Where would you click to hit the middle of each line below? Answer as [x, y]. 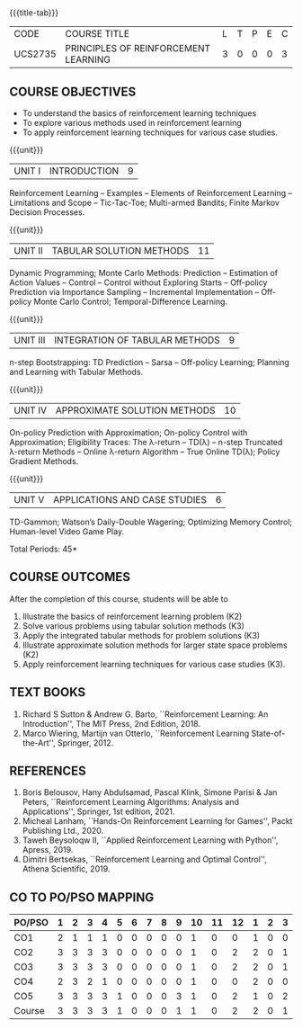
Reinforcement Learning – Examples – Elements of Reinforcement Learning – [151, 193]
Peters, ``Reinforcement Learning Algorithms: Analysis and [131, 802]
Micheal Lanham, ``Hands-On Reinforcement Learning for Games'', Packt [157, 821]
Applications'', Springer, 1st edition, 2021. [98, 811]
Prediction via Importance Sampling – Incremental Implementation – [134, 292]
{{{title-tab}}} [34, 13]
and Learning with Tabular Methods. [76, 372]
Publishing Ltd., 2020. [63, 831]
